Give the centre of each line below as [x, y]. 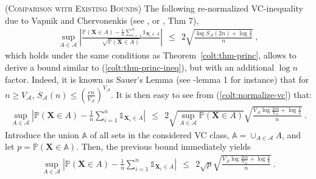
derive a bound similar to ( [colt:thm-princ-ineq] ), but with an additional [140, 67]
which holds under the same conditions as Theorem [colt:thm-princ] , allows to [151, 55]
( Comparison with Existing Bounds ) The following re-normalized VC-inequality [154, 8]
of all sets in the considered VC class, [160, 134]
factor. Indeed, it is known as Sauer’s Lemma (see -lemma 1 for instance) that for [157, 79]
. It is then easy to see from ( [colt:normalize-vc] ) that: [211, 94]
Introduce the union [42, 134]
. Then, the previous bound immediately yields [163, 146]
